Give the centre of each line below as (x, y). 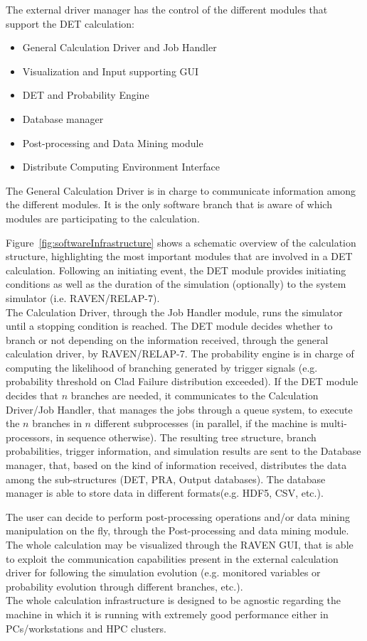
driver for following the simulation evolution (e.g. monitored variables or (163, 572)
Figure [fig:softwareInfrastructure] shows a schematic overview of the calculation (181, 242)
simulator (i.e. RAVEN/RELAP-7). (83, 297)
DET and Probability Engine (86, 95)
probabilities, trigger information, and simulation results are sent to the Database (183, 451)
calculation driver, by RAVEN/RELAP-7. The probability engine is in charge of (180, 354)
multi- (334, 423)
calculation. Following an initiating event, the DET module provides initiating (176, 270)
